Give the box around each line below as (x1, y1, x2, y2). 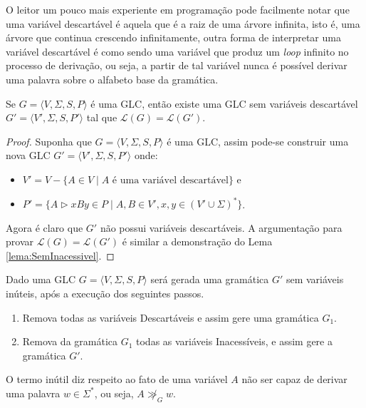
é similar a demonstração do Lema (122, 234, 273, 249)
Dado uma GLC (6, 272, 76, 287)
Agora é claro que (6, 220, 83, 235)
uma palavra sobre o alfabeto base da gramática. (6, 71, 219, 86)
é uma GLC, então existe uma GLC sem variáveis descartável (90, 96, 358, 111)
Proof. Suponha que (6, 133, 92, 148)
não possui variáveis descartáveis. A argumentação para (100, 220, 343, 235)
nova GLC (6, 148, 51, 163)
